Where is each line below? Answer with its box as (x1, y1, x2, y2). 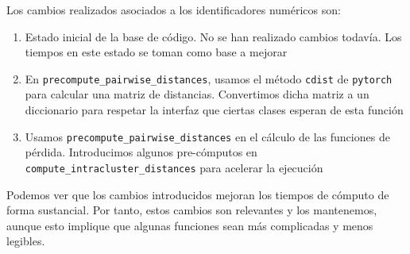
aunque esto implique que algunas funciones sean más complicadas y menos (6, 217, 373, 233)
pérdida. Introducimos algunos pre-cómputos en (25, 144, 257, 160)
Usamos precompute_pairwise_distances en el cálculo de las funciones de (25, 128, 390, 144)
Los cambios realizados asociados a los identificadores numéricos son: (6, 2, 341, 17)
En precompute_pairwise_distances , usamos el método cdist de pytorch (25, 70, 393, 87)
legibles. (6, 233, 45, 249)
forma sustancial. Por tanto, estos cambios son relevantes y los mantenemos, (6, 202, 377, 218)
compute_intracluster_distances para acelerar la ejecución (25, 159, 323, 175)
